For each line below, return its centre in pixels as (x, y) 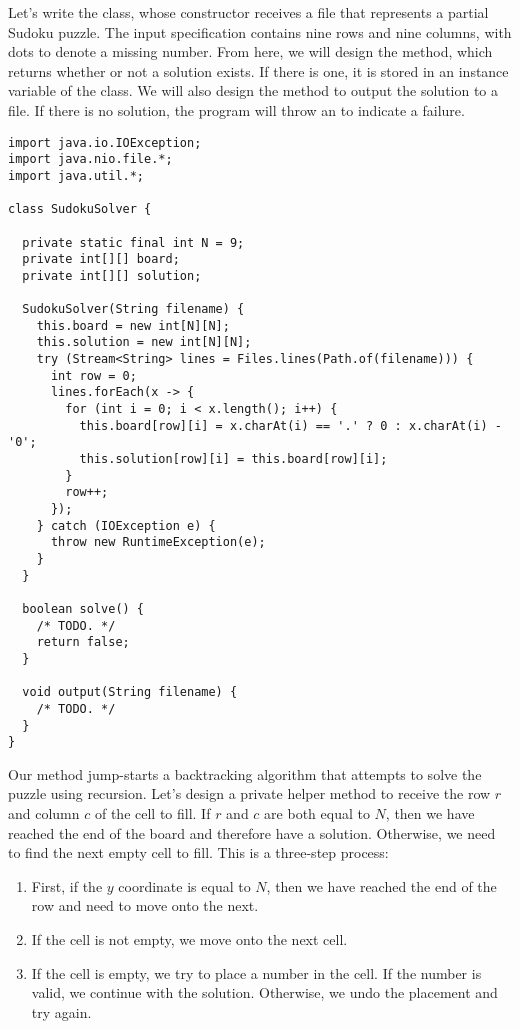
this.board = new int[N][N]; (133, 325)
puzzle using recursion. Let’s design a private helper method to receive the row (249, 793)
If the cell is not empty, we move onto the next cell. (189, 939)
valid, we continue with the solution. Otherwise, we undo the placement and (264, 992)
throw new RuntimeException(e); (158, 542)
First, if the (67, 885)
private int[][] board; (101, 259)
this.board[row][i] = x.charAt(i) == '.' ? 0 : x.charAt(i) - (290, 425)
